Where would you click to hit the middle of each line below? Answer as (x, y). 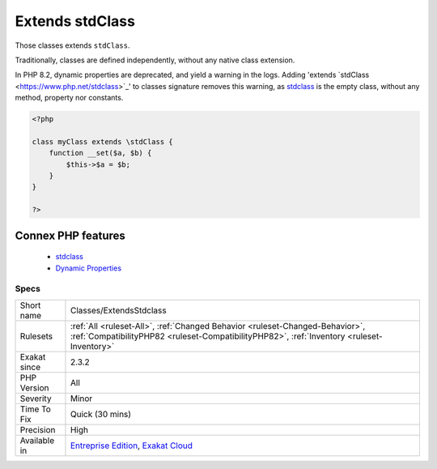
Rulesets (36, 336)
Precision (38, 429)
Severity (36, 399)
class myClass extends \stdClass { (102, 141)
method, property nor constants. (69, 98)
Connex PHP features (70, 235)
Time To (36, 409)
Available (37, 440)
